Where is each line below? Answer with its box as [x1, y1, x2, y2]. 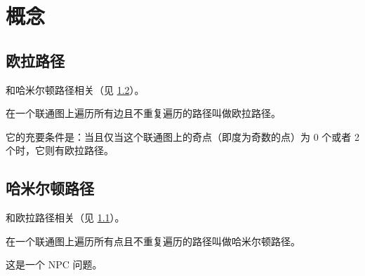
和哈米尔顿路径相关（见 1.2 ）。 [6, 82, 145, 97]
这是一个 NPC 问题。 [6, 257, 102, 272]
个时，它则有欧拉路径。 [6, 143, 114, 158]
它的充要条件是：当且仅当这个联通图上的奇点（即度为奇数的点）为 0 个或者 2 [6, 129, 359, 144]
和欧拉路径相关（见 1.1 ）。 [6, 210, 125, 225]
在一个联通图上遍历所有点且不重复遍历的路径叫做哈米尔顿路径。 [6, 233, 300, 248]
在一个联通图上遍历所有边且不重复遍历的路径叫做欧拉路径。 [6, 106, 281, 120]
